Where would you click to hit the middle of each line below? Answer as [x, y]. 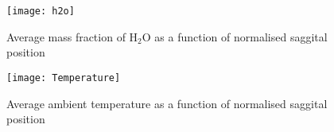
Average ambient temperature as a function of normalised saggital [167, 103]
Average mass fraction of [66, 36]
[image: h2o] [41, 11]
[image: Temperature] [64, 78]
